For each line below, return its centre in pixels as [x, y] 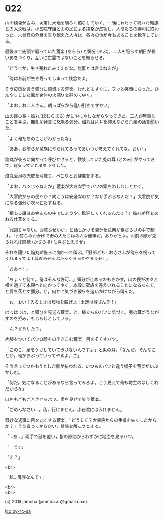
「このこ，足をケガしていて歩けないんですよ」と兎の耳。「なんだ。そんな [79, 349]
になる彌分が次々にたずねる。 [35, 202]
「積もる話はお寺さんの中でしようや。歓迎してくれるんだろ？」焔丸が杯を [80, 213]
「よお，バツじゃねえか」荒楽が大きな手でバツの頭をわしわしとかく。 [76, 186]
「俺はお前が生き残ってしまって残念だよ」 [48, 78]
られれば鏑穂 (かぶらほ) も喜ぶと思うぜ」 [46, 242]
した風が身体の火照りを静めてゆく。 [58, 95]
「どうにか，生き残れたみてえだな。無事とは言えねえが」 [63, 68]
